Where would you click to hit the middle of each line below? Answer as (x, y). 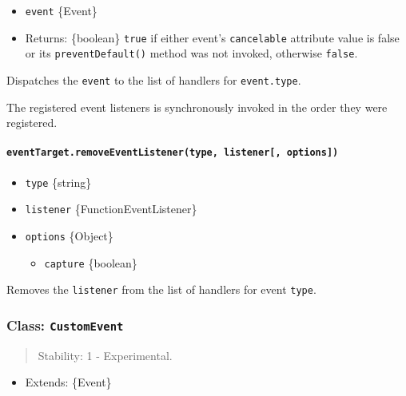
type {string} (58, 182)
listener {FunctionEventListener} (111, 209)
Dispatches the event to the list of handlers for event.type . (154, 79)
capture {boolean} (91, 262)
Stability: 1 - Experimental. (105, 355)
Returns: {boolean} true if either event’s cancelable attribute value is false (212, 37)
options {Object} (69, 235)
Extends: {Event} (68, 382)
